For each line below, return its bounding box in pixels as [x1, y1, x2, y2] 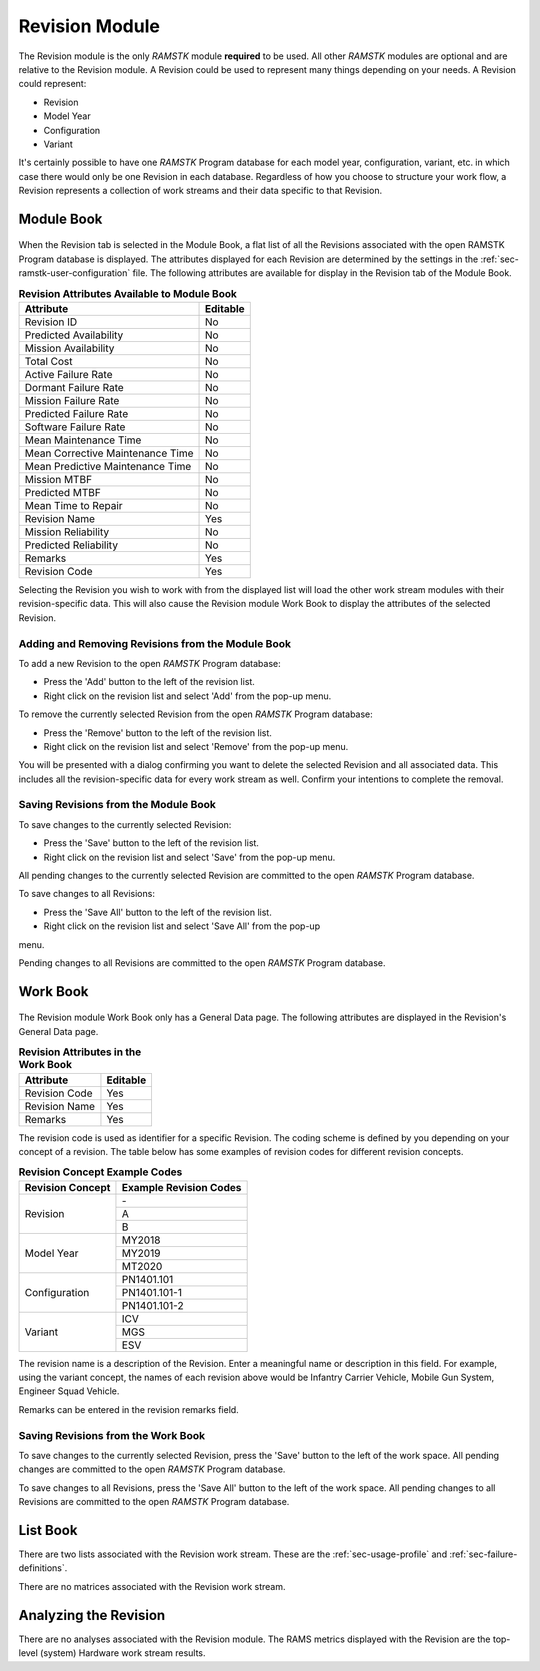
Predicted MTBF [24, 486, 102, 500]
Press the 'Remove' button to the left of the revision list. [43, 726, 272, 739]
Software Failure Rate [24, 420, 126, 434]
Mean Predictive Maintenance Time [24, 460, 192, 474]
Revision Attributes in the [18, 1045, 142, 1059]
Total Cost [24, 355, 74, 369]
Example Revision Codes [121, 1180, 242, 1194]
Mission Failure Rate [24, 394, 120, 408]
